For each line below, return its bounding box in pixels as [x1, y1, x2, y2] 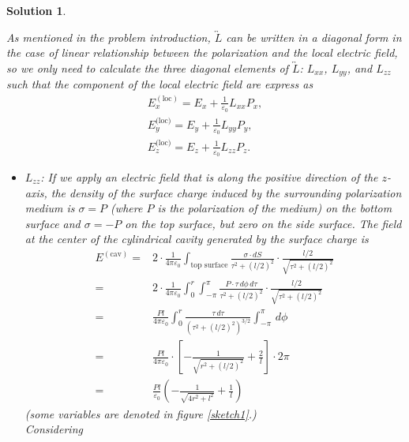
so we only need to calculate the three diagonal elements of [6, 59, 288, 76]
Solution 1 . [6, 2, 66, 18]
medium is [24, 200, 75, 216]
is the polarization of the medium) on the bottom [157, 200, 392, 216]
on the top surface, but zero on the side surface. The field [125, 215, 402, 231]
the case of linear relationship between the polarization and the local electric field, [6, 44, 398, 61]
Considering [24, 421, 83, 437]
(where [111, 200, 143, 216]
